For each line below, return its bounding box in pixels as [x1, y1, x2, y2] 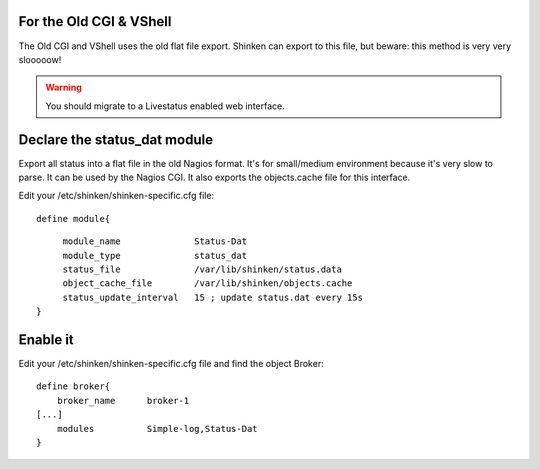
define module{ [36, 213, 111, 224]
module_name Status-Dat [62, 236, 248, 247]
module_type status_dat [62, 250, 248, 261]
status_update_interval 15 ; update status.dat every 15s [62, 291, 364, 303]
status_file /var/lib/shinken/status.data [62, 263, 342, 275]
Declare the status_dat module [18, 131, 214, 148]
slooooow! [18, 53, 62, 65]
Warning [45, 81, 82, 94]
